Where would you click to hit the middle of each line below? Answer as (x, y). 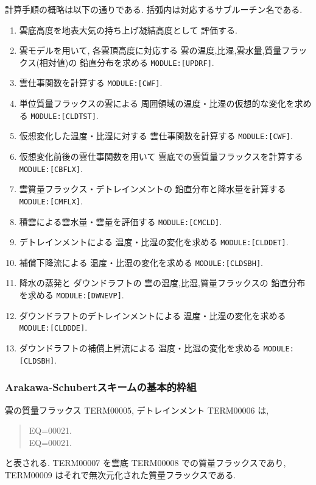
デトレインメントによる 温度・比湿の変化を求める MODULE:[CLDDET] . (154, 242)
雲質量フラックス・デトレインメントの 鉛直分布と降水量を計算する (153, 189)
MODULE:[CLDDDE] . (53, 327)
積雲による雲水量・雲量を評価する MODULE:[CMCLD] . (121, 221)
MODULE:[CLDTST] (63, 116)
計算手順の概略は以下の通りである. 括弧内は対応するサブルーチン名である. (154, 9)
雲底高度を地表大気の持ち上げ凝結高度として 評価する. (128, 30)
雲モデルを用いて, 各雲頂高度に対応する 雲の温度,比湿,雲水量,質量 (150, 50)
